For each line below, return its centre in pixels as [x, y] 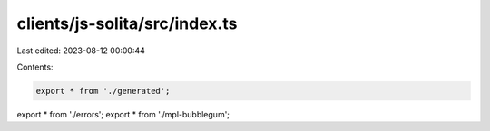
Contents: [35, 67]
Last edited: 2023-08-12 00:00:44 [81, 51]
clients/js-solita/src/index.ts [127, 23]
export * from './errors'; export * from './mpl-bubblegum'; [123, 114]
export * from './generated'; [103, 91]
